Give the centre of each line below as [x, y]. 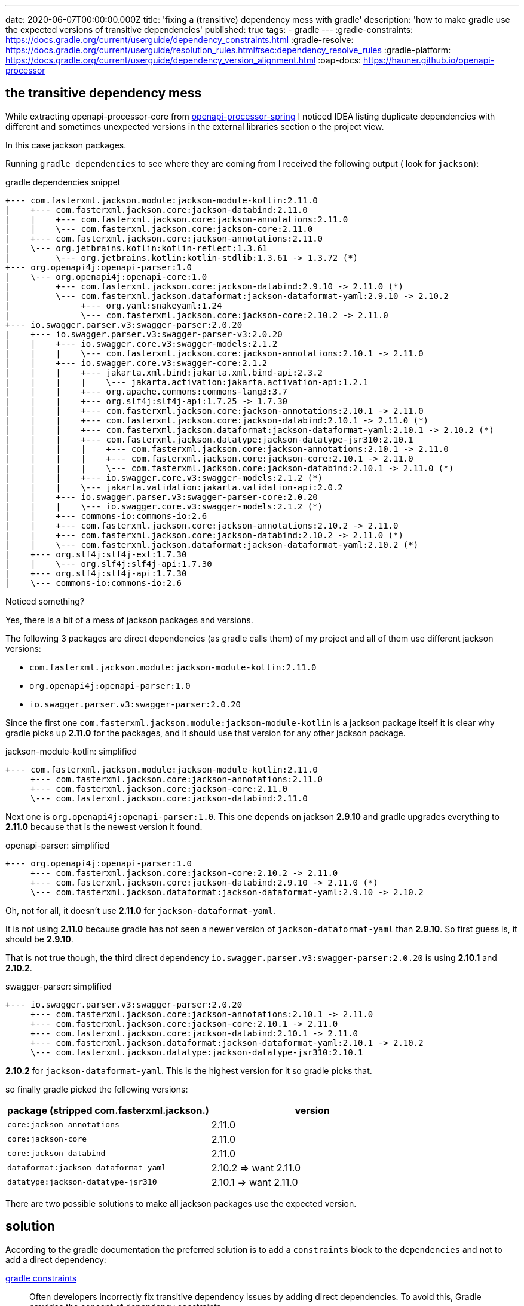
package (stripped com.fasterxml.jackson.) [108, 1110]
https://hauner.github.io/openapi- [429, 60]
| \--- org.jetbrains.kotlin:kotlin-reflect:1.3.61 [137, 248]
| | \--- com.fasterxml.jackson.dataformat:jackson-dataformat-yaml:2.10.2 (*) [212, 544]
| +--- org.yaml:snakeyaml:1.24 [114, 305]
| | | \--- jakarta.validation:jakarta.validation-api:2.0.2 [174, 487]
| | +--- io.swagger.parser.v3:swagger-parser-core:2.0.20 [162, 497]
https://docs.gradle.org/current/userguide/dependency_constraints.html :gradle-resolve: [180, 40]
